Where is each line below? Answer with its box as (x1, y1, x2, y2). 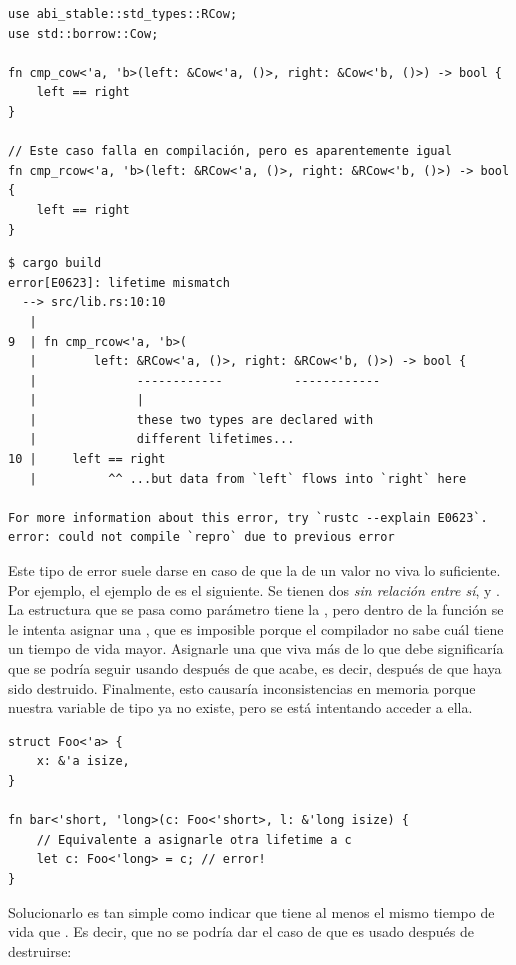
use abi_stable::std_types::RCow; (8, 7, 238, 21)
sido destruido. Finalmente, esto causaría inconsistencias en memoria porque (8, 677, 476, 698)
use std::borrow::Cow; (8, 26, 159, 41)
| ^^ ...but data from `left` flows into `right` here (29, 471, 467, 486)
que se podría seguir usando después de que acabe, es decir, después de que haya (8, 658, 502, 678)
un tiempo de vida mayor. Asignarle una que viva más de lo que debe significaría (8, 638, 504, 659)
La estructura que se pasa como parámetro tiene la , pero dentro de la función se (8, 599, 504, 620)
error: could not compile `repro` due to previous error (8, 530, 395, 545)
